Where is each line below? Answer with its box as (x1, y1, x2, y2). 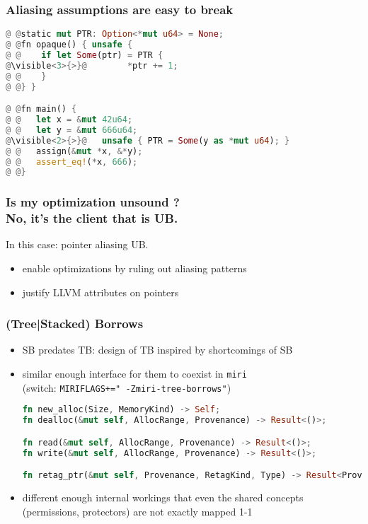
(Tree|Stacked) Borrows (6, 315, 144, 332)
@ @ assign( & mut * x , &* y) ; (6, 146, 143, 156)
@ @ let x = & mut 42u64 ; (6, 115, 133, 124)
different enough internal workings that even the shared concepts (22, 489, 304, 504)
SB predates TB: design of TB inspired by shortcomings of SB (22, 342, 293, 357)
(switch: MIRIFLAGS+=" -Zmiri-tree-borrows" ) (22, 380, 231, 395)
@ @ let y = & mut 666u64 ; (6, 124, 138, 135)
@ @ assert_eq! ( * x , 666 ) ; (6, 156, 138, 167)
